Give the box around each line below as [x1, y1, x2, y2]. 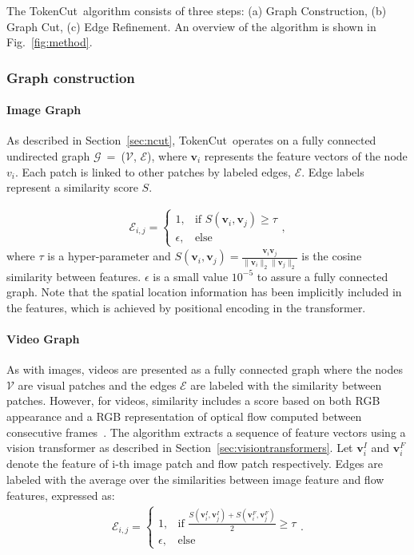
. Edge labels [301, 163, 364, 180]
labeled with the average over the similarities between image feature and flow [6, 470, 384, 487]
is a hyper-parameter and [47, 248, 171, 264]
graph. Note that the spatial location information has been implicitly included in [6, 283, 402, 300]
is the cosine [301, 248, 362, 264]
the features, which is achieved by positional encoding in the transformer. [6, 299, 366, 315]
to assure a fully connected [257, 268, 388, 284]
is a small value [153, 268, 229, 284]
